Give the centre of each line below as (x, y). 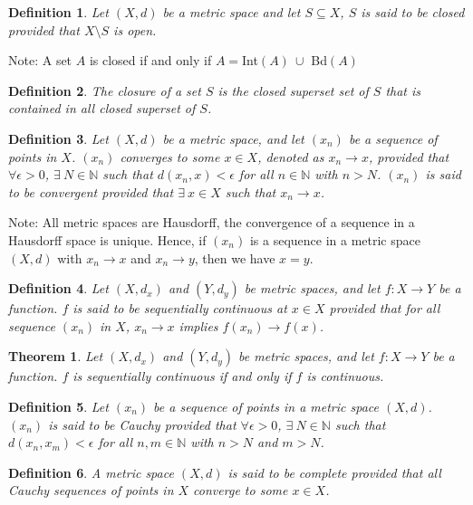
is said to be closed (413, 12)
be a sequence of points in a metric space (266, 406)
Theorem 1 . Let (56, 356)
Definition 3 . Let (58, 138)
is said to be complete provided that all (334, 472)
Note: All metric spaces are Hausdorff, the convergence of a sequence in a (212, 222)
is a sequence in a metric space (335, 239)
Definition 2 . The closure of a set (105, 90)
